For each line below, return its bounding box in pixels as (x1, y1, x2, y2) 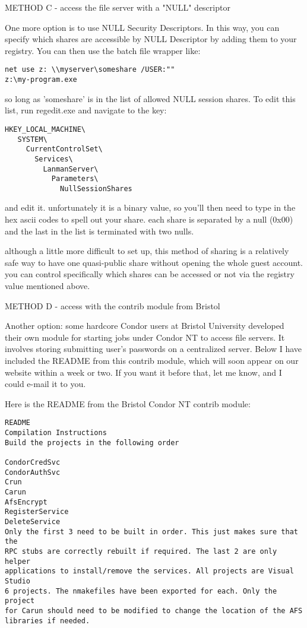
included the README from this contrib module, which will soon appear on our (5, 354, 299, 366)
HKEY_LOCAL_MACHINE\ (5, 125, 86, 134)
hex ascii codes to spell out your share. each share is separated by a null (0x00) (5, 213, 293, 226)
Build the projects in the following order (5, 438, 179, 447)
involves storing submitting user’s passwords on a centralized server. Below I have (5, 342, 302, 355)
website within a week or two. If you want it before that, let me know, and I (5, 366, 282, 378)
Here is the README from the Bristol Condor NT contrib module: (5, 397, 251, 410)
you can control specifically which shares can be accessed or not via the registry (5, 268, 295, 280)
